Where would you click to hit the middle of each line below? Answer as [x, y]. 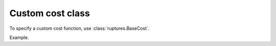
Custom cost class [50, 13]
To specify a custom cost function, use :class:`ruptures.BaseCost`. [79, 28]
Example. [19, 37]
